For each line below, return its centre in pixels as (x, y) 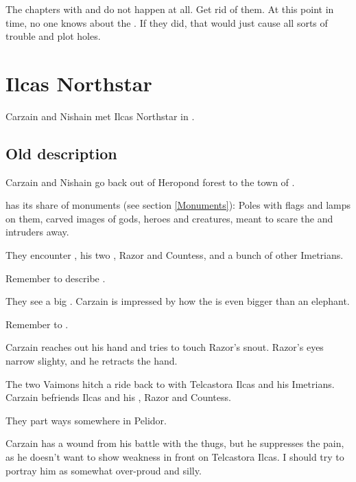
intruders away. (37, 232)
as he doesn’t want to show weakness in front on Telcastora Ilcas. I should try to (175, 457)
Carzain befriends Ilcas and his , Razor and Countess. (118, 397)
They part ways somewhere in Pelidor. (86, 420)
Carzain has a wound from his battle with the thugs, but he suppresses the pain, (175, 443)
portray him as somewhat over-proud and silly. (104, 470)
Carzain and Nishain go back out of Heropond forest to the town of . (150, 182)
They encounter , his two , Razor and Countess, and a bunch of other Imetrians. (175, 255)
